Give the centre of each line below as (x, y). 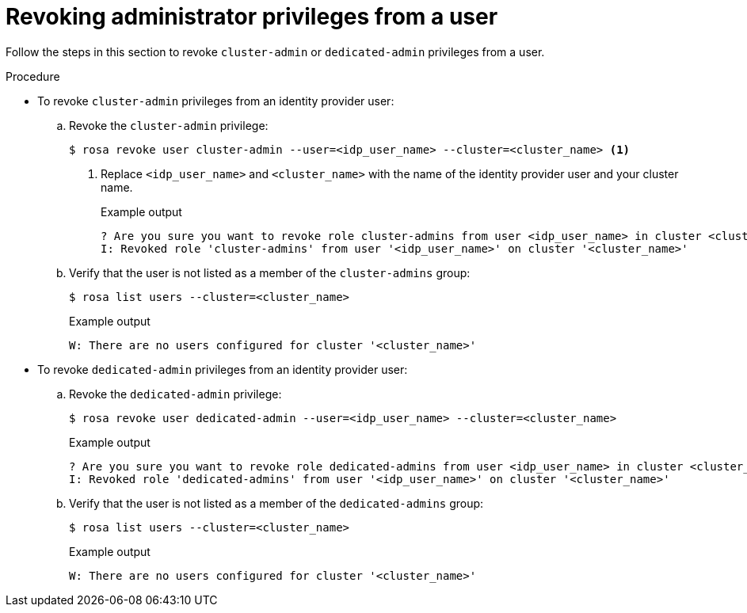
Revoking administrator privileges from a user (252, 17)
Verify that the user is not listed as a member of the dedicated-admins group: (276, 503)
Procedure (33, 76)
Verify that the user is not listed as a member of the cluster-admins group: (270, 272)
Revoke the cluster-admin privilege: (169, 125)
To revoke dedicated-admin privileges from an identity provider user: (223, 369)
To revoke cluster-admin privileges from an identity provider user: (216, 101)
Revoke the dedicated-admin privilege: (175, 394)
